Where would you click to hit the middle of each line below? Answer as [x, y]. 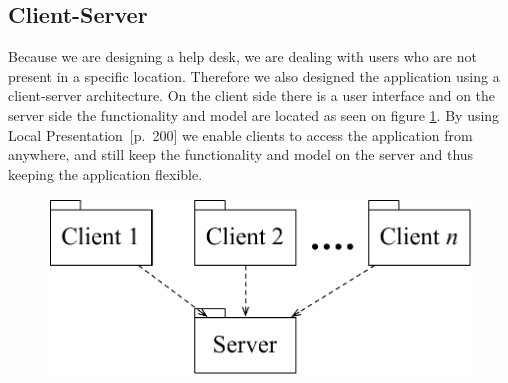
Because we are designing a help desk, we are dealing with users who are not [242, 56]
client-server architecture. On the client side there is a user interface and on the [252, 95]
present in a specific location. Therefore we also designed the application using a [254, 75]
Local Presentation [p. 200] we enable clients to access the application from [240, 134]
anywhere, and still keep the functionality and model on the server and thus [241, 154]
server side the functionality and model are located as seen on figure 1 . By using [254, 114]
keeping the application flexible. [105, 173]
